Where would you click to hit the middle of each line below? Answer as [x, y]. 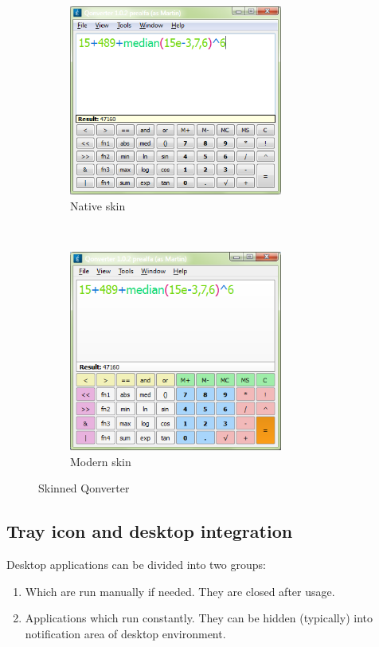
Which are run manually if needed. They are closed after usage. [180, 591]
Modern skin [101, 461]
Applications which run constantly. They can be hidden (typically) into [199, 618]
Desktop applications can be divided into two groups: [136, 565]
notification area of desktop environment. [125, 633]
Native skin [98, 205]
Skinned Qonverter [84, 488]
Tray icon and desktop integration [150, 531]
